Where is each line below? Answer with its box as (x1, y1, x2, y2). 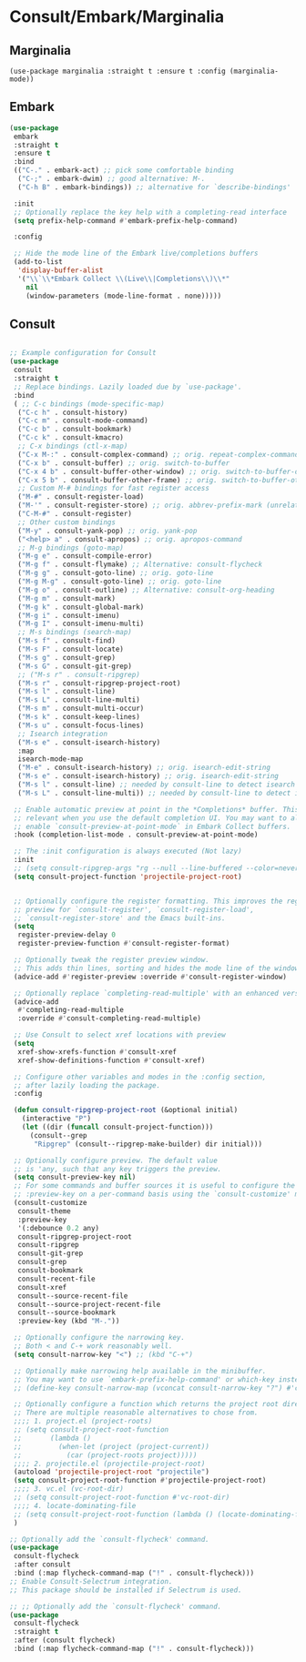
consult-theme (17, 1206, 71, 1216)
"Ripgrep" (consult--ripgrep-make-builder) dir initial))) (33, 1140, 262, 1149)
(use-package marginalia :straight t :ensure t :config (9, 66, 226, 76)
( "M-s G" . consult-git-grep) (17, 662, 132, 671)
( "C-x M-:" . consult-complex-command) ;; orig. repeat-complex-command (17, 450, 300, 459)
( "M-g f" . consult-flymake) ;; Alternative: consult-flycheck (17, 560, 262, 570)
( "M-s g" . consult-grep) (17, 653, 117, 662)
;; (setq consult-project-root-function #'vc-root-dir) (13, 1493, 230, 1502)
